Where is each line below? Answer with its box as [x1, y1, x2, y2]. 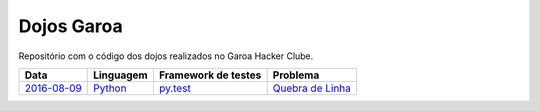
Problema [272, 68, 320, 82]
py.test [158, 81, 192, 95]
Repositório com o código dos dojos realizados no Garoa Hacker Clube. [18, 50, 314, 62]
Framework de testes [158, 68, 262, 82]
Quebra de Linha [272, 81, 352, 95]
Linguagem [93, 68, 149, 82]
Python [93, 81, 127, 95]
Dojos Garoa [18, 15, 124, 37]
